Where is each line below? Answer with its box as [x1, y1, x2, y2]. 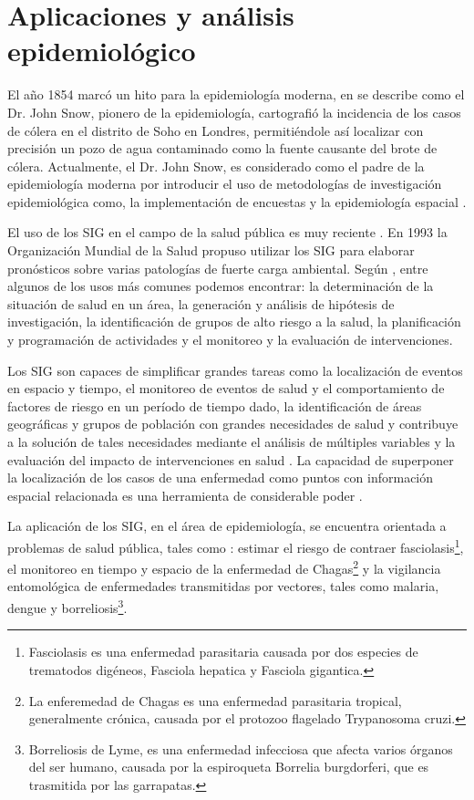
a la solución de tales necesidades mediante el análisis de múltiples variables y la [7, 432, 456, 451]
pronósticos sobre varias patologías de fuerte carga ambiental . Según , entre [7, 258, 428, 277]
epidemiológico [7, 32, 196, 69]
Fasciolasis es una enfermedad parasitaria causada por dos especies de [28, 642, 418, 661]
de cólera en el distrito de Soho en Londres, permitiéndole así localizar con [7, 120, 424, 140]
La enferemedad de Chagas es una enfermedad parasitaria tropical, [28, 691, 402, 710]
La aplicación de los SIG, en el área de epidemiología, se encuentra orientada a [7, 516, 447, 535]
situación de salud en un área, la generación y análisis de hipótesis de [7, 294, 395, 313]
